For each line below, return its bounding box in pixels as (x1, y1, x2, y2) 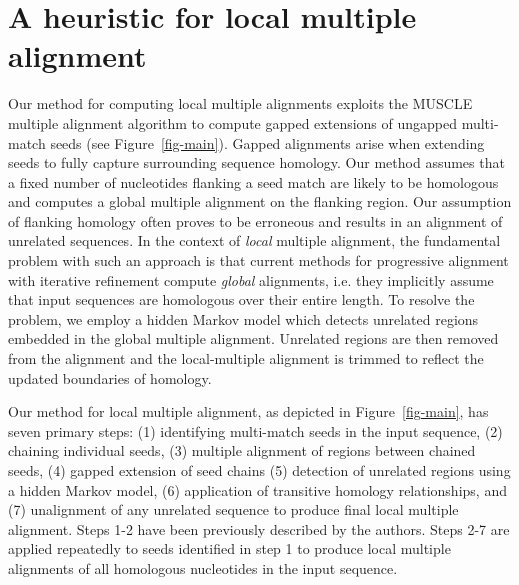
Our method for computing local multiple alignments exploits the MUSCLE (8, 93, 473, 114)
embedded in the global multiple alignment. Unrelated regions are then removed (8, 328, 499, 349)
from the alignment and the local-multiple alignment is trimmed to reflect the (8, 348, 484, 369)
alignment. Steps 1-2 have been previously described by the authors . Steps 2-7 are (8, 518, 510, 539)
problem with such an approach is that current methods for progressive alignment (8, 250, 509, 271)
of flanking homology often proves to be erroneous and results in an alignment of (8, 210, 503, 231)
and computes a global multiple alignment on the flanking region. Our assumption (8, 191, 512, 212)
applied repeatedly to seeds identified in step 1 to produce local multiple (8, 538, 451, 559)
